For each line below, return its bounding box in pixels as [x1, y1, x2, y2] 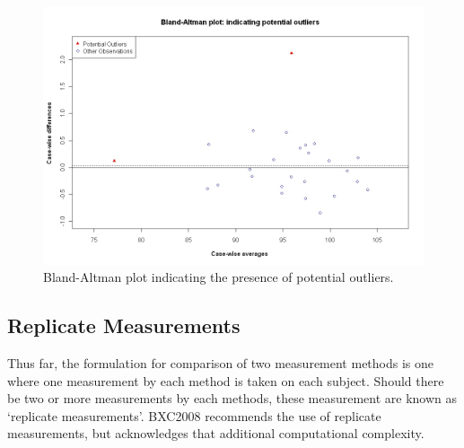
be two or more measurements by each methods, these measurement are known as [7, 389, 458, 408]
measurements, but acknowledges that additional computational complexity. [7, 424, 425, 443]
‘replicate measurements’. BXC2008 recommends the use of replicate [7, 406, 381, 425]
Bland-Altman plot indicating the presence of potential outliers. [43, 268, 394, 286]
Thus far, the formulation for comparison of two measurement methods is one [7, 353, 434, 372]
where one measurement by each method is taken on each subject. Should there [7, 371, 444, 390]
